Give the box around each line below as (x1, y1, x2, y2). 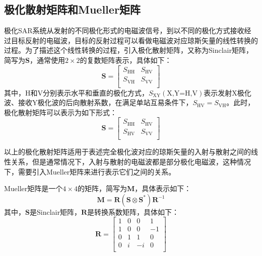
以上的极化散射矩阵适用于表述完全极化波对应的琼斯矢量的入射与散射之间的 (4, 146, 251, 157)
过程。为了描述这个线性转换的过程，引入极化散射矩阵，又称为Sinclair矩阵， (4, 45, 253, 55)
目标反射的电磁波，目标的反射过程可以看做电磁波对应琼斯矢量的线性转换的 (11, 35, 258, 45)
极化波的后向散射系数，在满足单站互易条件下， (37, 97, 193, 108)
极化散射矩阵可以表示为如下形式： (4, 107, 117, 117)
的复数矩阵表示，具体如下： (80, 54, 172, 65)
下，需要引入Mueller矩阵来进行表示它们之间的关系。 (4, 166, 176, 177)
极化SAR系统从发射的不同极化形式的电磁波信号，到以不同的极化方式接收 (4, 25, 244, 36)
